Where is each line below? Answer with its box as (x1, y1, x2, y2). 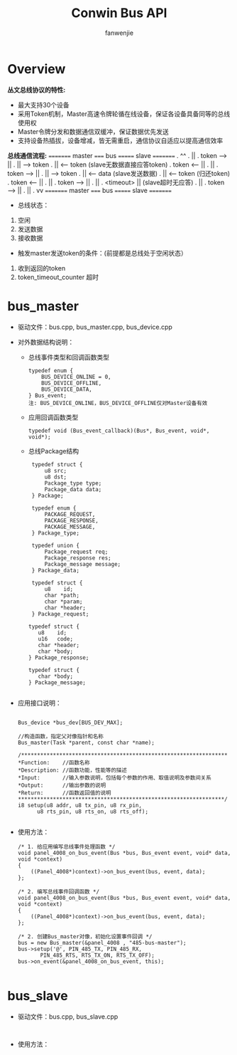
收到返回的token (17, 263, 66, 272)
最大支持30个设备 (17, 100, 70, 109)
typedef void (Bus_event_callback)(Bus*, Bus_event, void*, (28, 427, 210, 434)
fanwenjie (105, 28, 133, 37)
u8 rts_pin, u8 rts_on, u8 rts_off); (36, 808, 149, 815)
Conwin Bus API (71, 5, 167, 21)
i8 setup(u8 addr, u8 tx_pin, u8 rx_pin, (17, 802, 142, 809)
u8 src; (44, 467, 67, 474)
